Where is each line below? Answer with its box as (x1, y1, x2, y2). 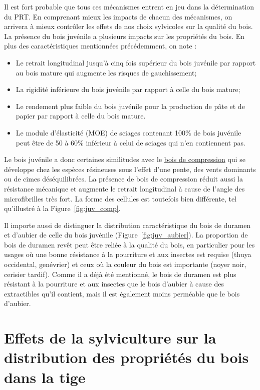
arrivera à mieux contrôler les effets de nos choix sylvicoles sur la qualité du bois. (4, 21, 253, 31)
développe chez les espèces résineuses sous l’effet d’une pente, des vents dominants (4, 163, 256, 174)
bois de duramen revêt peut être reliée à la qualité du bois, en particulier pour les (4, 239, 255, 249)
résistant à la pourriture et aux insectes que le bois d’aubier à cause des (4, 278, 224, 289)
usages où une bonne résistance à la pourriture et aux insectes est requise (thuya (4, 249, 251, 259)
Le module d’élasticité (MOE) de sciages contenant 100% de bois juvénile (16, 127, 241, 137)
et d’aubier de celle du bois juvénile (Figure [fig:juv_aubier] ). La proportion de (4, 229, 248, 240)
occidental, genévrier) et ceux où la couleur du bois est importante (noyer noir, (4, 259, 246, 269)
